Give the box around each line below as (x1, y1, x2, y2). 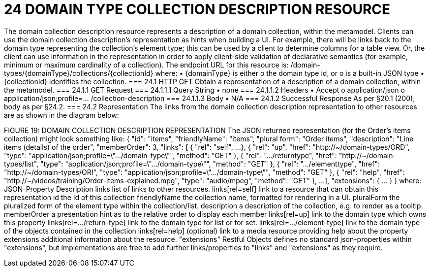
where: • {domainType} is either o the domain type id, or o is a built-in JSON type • (155, 68, 425, 77)
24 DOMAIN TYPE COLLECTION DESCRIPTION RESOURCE (4, 1, 391, 18)
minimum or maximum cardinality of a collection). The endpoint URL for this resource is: (4, 60, 289, 69)
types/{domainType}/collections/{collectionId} (4, 68, 154, 77)
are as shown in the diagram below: (4, 110, 119, 119)
